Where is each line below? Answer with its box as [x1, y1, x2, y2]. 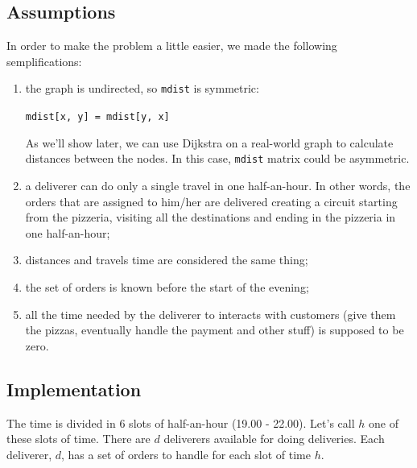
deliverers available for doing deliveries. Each [163, 430, 385, 447]
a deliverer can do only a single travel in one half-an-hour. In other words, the [25, 176, 411, 193]
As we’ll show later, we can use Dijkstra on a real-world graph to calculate [25, 134, 394, 151]
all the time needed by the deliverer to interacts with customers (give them [25, 305, 396, 322]
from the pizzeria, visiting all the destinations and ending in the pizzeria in [25, 209, 396, 226]
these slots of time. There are [6, 430, 151, 447]
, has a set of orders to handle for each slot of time [61, 445, 311, 462]
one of [368, 414, 398, 431]
